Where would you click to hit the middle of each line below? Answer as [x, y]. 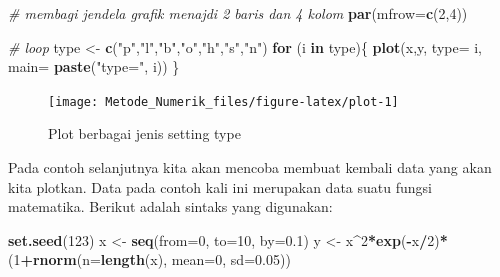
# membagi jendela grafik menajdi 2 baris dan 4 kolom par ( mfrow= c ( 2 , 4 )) [238, 13]
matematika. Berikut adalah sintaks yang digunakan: [170, 206]
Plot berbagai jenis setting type [144, 133]
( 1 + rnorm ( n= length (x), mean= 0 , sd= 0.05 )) [149, 259]
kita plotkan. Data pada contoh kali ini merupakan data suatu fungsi [220, 186]
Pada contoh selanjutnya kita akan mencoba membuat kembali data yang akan [250, 167]
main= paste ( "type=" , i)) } [94, 66]
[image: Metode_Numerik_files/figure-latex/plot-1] [223, 101]
